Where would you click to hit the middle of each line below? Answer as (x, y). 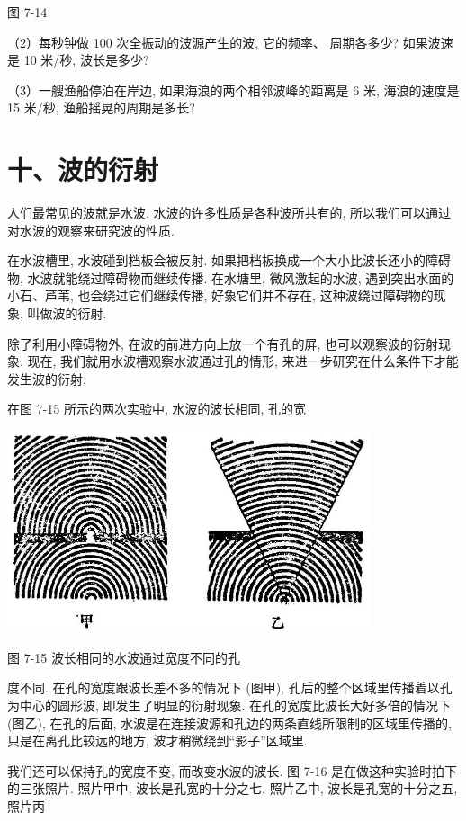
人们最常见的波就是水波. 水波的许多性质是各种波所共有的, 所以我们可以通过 (229, 213)
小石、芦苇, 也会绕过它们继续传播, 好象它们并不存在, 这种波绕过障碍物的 (220, 295)
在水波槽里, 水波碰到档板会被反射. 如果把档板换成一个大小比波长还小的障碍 (229, 260)
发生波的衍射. (47, 378)
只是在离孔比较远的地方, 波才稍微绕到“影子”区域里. (157, 741)
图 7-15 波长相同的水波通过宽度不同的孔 (124, 657)
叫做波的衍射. (67, 313)
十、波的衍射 (83, 170)
